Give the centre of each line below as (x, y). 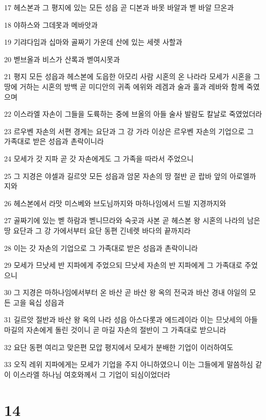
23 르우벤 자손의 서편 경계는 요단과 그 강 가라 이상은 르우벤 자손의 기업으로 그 (129, 131)
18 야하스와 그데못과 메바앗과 (51, 24)
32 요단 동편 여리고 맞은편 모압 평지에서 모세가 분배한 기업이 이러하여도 (119, 347)
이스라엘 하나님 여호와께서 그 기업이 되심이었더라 (92, 374)
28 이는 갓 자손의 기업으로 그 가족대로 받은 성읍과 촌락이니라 (101, 248)
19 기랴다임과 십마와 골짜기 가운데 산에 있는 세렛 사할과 (93, 42)
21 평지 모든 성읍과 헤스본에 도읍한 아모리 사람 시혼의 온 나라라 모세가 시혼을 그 (132, 76)
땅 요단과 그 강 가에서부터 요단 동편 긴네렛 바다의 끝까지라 (97, 230)
